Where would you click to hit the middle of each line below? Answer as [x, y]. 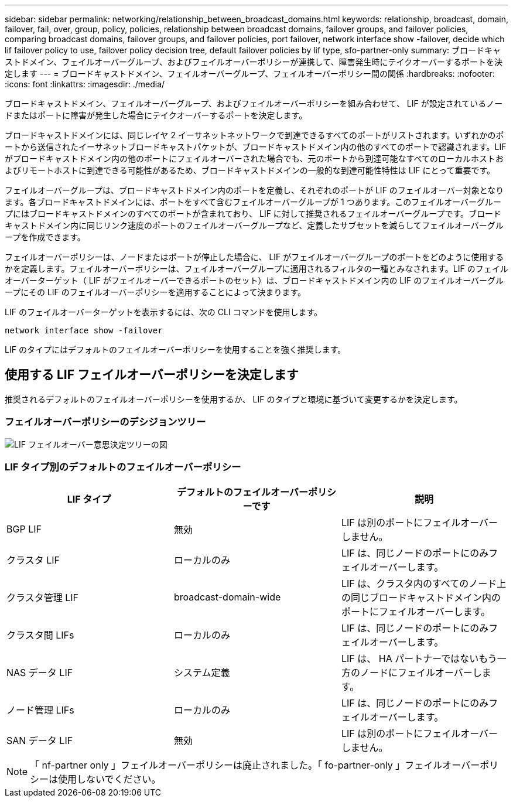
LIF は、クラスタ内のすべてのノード [419, 584]
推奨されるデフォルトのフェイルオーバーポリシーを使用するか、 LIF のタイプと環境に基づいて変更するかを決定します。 [234, 399]
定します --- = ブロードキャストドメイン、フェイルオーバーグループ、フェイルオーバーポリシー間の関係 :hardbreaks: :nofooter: [250, 74]
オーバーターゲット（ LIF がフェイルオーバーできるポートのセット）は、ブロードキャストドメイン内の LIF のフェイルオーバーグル [254, 280]
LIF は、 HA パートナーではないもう [419, 659]
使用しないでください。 [110, 779]
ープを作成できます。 [45, 237]
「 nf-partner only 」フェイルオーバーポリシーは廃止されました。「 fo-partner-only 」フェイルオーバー [255, 765]
